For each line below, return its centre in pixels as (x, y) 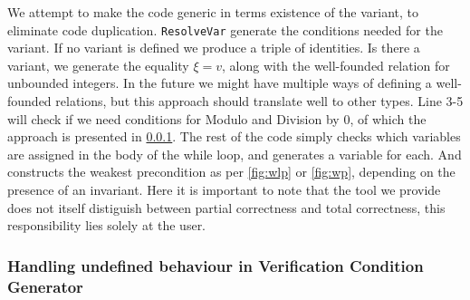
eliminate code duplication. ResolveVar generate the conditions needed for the (225, 29)
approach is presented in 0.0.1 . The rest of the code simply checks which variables (234, 136)
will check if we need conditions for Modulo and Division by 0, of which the (217, 118)
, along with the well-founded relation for (336, 65)
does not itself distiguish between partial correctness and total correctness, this (226, 207)
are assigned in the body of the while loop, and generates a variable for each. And (235, 154)
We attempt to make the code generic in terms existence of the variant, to (213, 12)
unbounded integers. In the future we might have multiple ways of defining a (220, 83)
